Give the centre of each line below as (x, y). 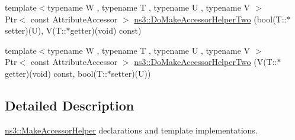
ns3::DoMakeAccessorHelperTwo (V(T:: (206, 62)
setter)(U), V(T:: (36, 30)
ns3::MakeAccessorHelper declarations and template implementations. (131, 130)
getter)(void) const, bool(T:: (56, 73)
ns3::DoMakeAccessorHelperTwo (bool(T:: (210, 19)
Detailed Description (70, 105)
